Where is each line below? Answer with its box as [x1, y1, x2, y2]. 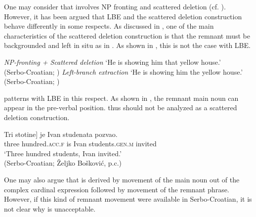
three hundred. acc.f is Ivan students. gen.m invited [4, 138, 157, 149]
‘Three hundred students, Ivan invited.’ [4, 148, 122, 158]
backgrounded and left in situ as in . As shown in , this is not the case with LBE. [4, 40, 251, 50]
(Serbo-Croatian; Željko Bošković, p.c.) [4, 158, 122, 168]
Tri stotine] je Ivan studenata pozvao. [4, 129, 118, 139]
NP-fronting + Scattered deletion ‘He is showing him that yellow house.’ [4, 56, 221, 67]
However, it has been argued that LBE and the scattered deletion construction [4, 11, 242, 21]
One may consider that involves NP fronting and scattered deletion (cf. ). [4, 1, 226, 11]
